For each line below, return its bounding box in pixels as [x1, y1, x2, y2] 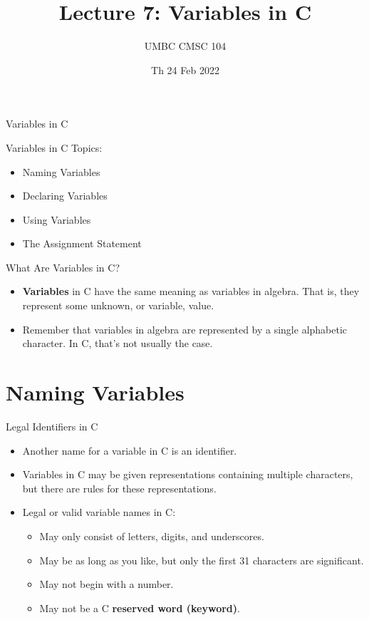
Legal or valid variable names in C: [22, 505, 176, 520]
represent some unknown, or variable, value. [22, 298, 214, 313]
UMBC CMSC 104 [144, 38, 227, 53]
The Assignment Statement [22, 236, 142, 251]
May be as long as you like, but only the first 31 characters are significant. [39, 552, 364, 567]
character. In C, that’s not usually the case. [22, 336, 213, 351]
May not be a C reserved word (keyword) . [39, 600, 240, 615]
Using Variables [22, 212, 91, 227]
